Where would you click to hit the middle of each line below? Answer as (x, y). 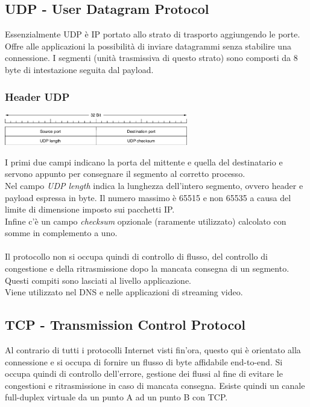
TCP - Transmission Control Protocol (125, 325)
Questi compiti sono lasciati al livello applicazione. (98, 280)
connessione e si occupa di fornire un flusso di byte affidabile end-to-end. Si (144, 361)
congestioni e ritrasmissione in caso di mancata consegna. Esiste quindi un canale (155, 385)
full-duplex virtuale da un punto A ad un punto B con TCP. (116, 397)
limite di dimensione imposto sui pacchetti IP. (90, 209)
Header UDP (37, 96)
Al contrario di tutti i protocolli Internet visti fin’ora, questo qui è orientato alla (153, 350)
